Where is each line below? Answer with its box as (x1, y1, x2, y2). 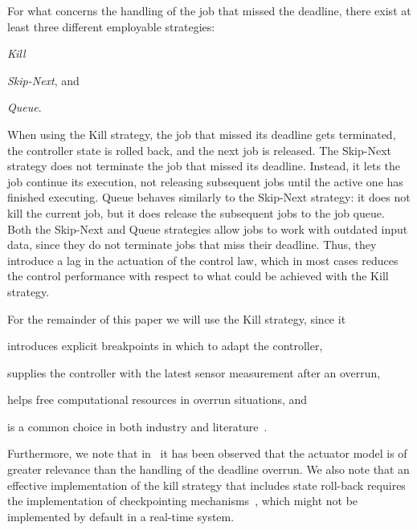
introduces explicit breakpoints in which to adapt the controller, (7, 337, 323, 354)
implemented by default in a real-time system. (7, 508, 235, 524)
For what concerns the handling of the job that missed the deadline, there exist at (7, 2, 411, 18)
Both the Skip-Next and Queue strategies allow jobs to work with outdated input (7, 220, 408, 237)
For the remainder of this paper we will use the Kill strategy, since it (7, 310, 346, 327)
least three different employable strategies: (7, 18, 215, 35)
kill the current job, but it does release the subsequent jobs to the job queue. (7, 204, 385, 221)
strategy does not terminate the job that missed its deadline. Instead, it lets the (7, 157, 401, 174)
